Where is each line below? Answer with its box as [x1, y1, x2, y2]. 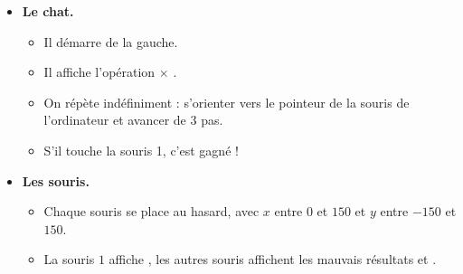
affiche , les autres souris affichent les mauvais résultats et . [109, 250, 437, 269]
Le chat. [22, 2, 74, 20]
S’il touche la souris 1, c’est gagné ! [43, 140, 239, 159]
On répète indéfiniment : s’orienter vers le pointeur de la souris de [43, 92, 410, 111]
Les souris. [22, 171, 90, 190]
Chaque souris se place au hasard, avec [43, 202, 260, 221]
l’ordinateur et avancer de [43, 110, 186, 129]
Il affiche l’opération [43, 62, 156, 81]
